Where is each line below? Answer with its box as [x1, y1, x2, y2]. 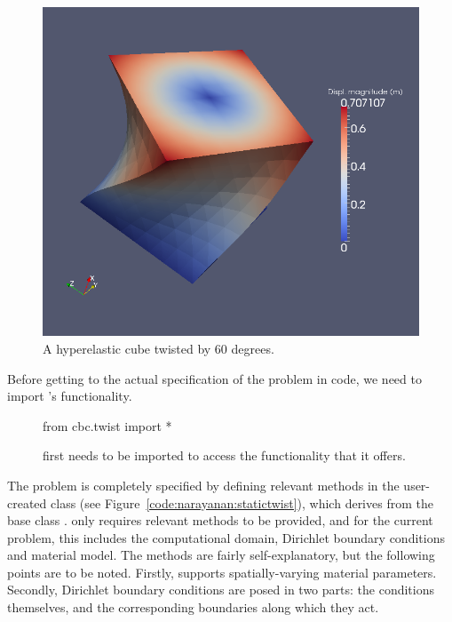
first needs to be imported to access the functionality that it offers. [43, 446, 406, 465]
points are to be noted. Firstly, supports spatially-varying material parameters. [7, 562, 437, 581]
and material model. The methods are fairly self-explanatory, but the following [7, 546, 435, 564]
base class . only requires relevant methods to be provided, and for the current [7, 511, 433, 530]
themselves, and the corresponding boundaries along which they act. [7, 598, 379, 617]
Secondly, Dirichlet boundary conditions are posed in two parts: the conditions [7, 580, 434, 599]
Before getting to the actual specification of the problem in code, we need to [7, 369, 422, 387]
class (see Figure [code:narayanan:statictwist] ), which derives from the [51, 493, 433, 512]
